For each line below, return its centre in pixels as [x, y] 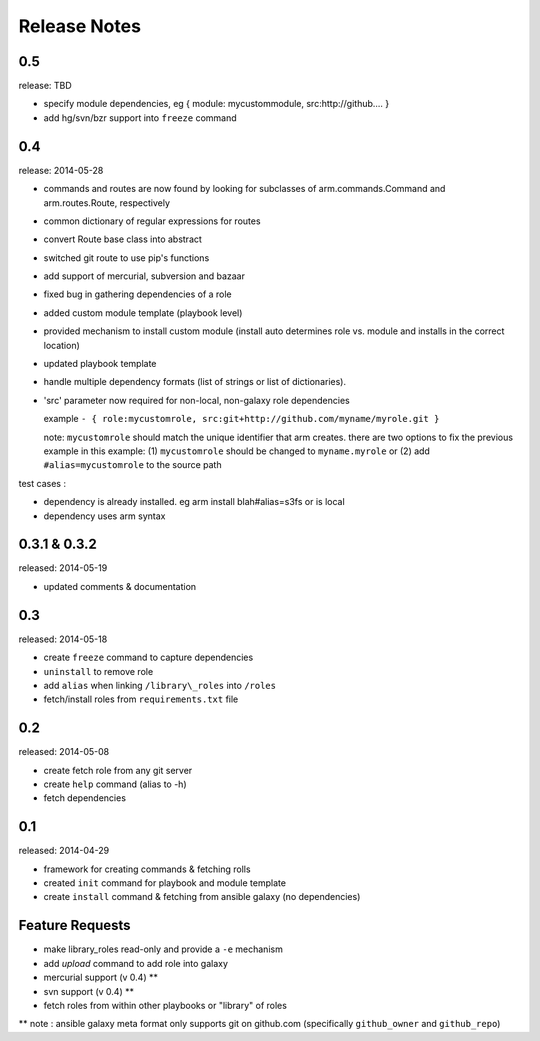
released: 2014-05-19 [63, 568]
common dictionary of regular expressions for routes [152, 221]
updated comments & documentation [120, 586]
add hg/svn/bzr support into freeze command [140, 117]
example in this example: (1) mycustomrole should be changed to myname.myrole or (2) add [236, 451]
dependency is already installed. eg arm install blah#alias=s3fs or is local [194, 502]
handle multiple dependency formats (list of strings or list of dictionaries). [195, 382]
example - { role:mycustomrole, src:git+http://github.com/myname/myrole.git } [241, 419]
